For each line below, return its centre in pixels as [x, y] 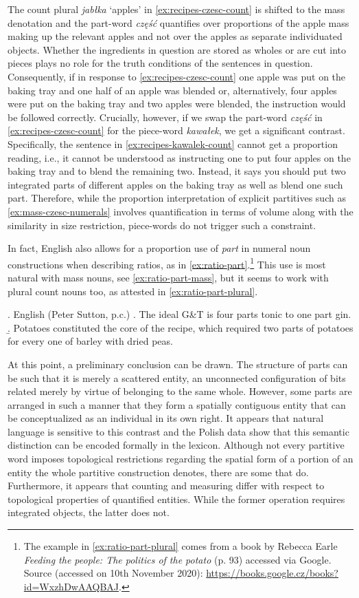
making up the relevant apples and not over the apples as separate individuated [175, 36]
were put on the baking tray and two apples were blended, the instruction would [177, 104]
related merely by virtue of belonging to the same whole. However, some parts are [180, 391]
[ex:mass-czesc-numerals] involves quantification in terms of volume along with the [181, 211]
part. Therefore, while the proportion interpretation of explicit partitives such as [177, 198]
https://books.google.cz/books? [272, 573]
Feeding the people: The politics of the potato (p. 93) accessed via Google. [177, 559]
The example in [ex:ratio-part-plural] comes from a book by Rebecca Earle [181, 546]
